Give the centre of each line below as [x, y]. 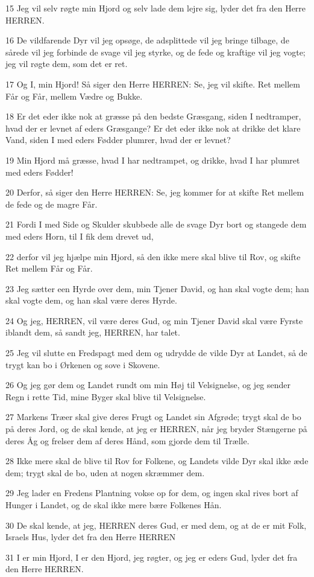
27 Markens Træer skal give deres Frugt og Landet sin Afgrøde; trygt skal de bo [153, 417]
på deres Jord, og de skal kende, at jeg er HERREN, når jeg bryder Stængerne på [156, 429]
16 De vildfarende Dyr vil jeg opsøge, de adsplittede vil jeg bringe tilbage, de [147, 40]
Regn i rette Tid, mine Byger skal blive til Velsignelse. [106, 396]
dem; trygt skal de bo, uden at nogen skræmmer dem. [105, 472]
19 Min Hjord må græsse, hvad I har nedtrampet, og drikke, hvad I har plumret [153, 160]
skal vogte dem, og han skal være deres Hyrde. [91, 300]
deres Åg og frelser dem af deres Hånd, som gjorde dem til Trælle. [127, 440]
